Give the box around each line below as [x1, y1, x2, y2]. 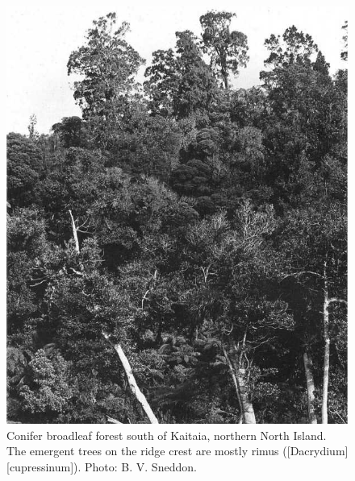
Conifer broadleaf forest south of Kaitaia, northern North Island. [6, 426, 327, 443]
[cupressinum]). [6, 458, 81, 475]
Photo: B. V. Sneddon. [85, 458, 197, 475]
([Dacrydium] [282, 442, 349, 459]
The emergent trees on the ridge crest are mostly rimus [6, 442, 279, 459]
